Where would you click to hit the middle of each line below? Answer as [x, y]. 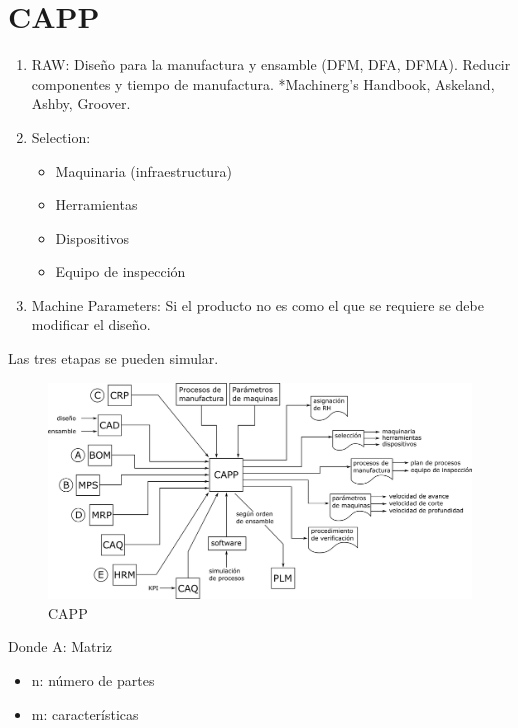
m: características [85, 713]
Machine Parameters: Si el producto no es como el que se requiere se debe [257, 304]
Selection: [61, 136]
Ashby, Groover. [81, 103]
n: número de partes [93, 679]
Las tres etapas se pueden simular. [113, 358]
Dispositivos [92, 237]
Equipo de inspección [120, 271]
